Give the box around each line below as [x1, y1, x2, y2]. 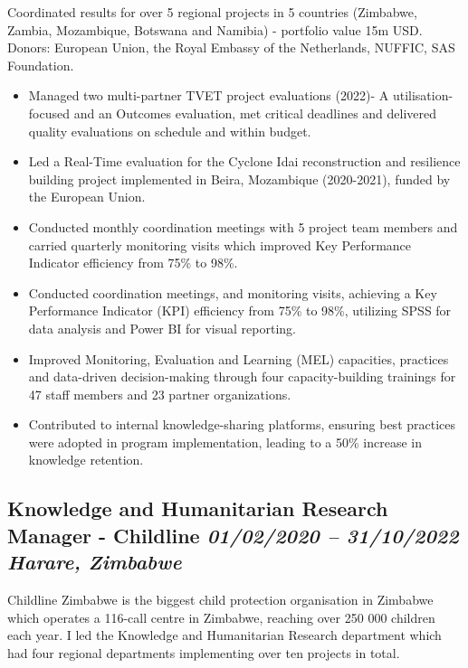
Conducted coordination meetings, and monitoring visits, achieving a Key [28, 283, 437, 302]
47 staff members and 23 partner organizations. [28, 384, 291, 403]
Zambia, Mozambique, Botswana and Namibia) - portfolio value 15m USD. [7, 20, 423, 39]
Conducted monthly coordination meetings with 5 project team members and [28, 217, 458, 236]
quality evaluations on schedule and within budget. [28, 121, 311, 140]
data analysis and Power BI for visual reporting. [28, 318, 296, 337]
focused [28, 103, 70, 122]
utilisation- [392, 86, 454, 105]
